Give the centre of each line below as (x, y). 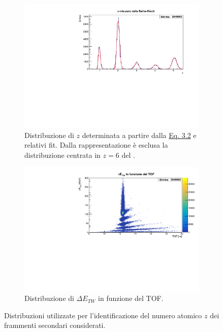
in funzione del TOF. (131, 298)
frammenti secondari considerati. (55, 325)
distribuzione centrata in (62, 155)
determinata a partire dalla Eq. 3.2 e (139, 135)
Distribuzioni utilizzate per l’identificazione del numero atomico (103, 315)
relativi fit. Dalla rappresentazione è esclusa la (96, 145)
